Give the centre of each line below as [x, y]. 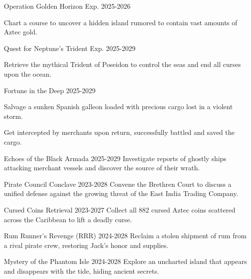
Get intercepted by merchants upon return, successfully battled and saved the [119, 132]
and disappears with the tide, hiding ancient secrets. [82, 271]
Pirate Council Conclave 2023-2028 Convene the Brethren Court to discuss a [118, 184]
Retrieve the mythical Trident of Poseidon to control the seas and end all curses [122, 64]
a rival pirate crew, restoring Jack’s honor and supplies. [86, 245]
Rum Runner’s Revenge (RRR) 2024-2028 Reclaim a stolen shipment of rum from [125, 236]
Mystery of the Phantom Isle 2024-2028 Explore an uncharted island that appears [125, 261]
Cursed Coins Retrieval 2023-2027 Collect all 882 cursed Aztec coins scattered [120, 209]
